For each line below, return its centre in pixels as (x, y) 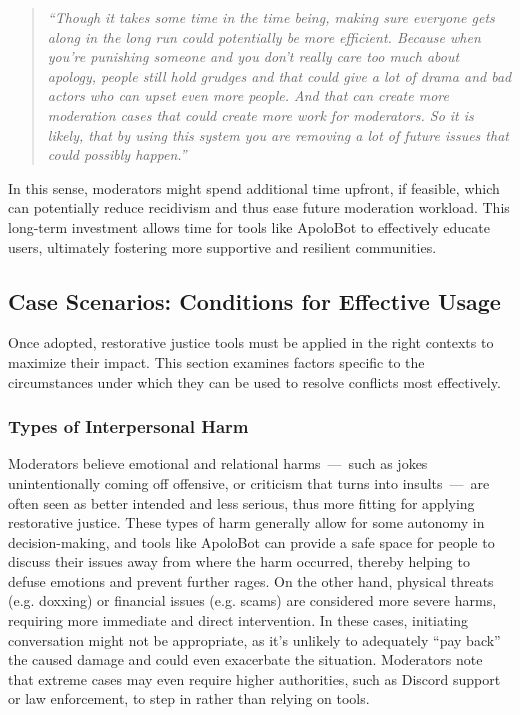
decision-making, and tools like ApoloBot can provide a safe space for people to (251, 541)
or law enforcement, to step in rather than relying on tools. (189, 698)
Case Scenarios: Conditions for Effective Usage (254, 300)
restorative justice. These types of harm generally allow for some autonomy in (246, 522)
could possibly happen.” (117, 154)
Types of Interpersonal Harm (128, 426)
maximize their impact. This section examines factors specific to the (216, 361)
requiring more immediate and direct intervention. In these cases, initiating (238, 620)
